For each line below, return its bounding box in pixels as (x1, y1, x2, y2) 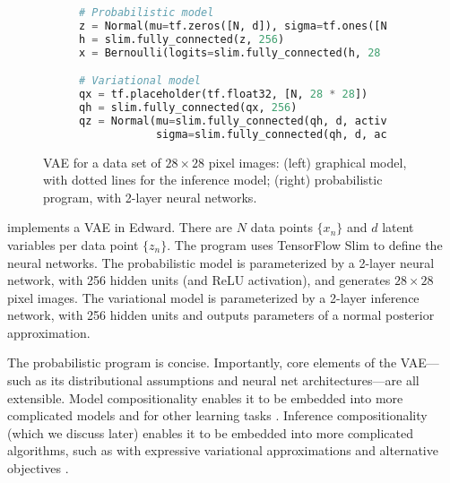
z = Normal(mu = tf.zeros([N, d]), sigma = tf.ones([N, (79, 19, 394, 32)
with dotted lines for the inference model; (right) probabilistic (43, 170, 383, 189)
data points (250, 218, 313, 237)
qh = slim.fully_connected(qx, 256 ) (79, 100, 298, 114)
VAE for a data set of (43, 152, 161, 171)
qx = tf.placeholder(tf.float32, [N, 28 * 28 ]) (79, 88, 368, 101)
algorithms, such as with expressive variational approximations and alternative (7, 441, 438, 460)
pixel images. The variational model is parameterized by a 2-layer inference (7, 288, 420, 306)
